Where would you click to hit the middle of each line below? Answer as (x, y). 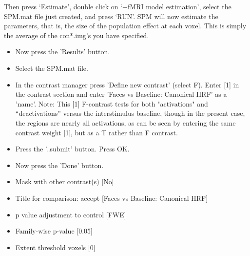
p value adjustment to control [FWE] (71, 214)
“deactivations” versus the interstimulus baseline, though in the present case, (130, 113)
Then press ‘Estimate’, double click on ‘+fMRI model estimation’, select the (118, 6)
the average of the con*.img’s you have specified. (77, 35)
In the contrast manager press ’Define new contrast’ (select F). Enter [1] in (127, 84)
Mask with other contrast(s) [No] (65, 181)
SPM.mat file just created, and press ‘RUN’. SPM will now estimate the (111, 16)
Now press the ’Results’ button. (63, 52)
